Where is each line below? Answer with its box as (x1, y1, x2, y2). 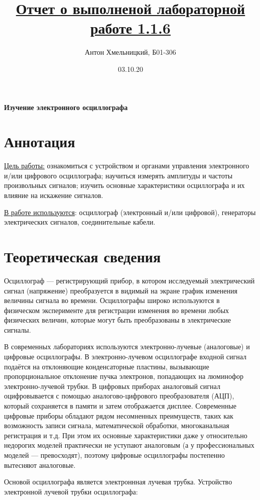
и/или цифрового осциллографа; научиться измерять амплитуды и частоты (4, 170, 233, 180)
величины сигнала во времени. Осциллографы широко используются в (4, 295, 220, 306)
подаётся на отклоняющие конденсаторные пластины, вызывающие (4, 361, 209, 371)
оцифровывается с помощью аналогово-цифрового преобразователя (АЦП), (4, 390, 234, 401)
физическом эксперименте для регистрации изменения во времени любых (4, 305, 229, 315)
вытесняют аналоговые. (4, 459, 76, 470)
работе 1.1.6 (90, 18, 171, 38)
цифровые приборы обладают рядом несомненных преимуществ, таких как (4, 410, 233, 421)
